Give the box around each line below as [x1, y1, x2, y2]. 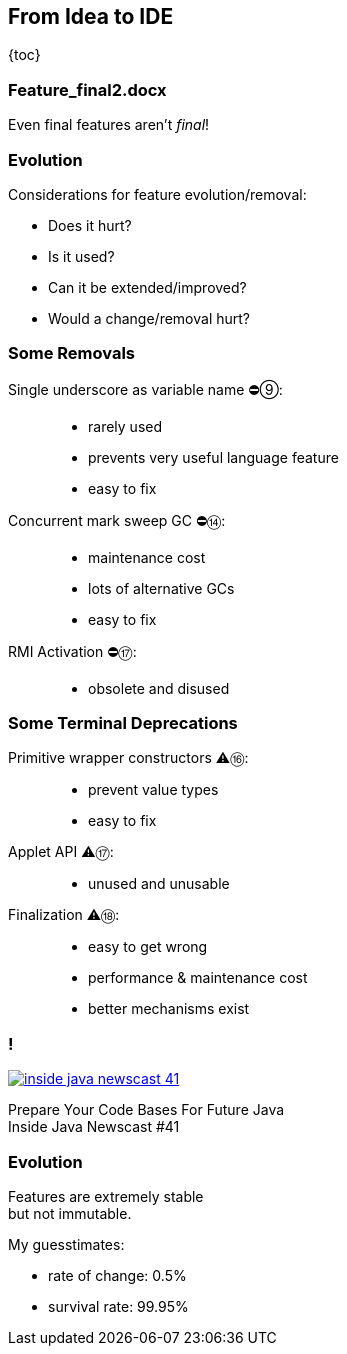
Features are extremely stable [8, 1187, 204, 1205]
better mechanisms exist [88, 1000, 250, 1018]
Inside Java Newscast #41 [8, 1118, 180, 1136]
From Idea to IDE [8, 4, 174, 29]
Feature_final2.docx [8, 79, 167, 100]
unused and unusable [88, 875, 230, 893]
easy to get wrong [88, 938, 208, 956]
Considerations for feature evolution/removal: [8, 185, 307, 203]
